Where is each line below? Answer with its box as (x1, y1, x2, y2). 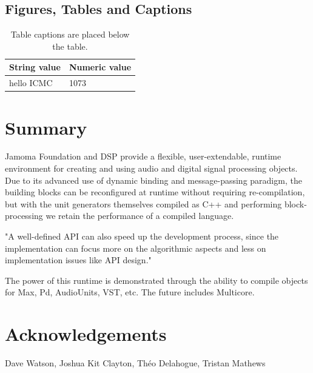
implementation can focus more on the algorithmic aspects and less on (5, 241, 266, 254)
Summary (5, 115, 87, 139)
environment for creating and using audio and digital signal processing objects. (5, 162, 298, 175)
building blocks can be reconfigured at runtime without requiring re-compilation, (5, 186, 305, 198)
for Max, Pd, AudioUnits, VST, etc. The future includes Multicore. (5, 286, 255, 298)
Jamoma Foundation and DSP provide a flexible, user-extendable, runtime (5, 150, 281, 163)
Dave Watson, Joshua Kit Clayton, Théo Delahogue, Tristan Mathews (5, 357, 266, 369)
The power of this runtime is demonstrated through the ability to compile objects (5, 274, 308, 286)
